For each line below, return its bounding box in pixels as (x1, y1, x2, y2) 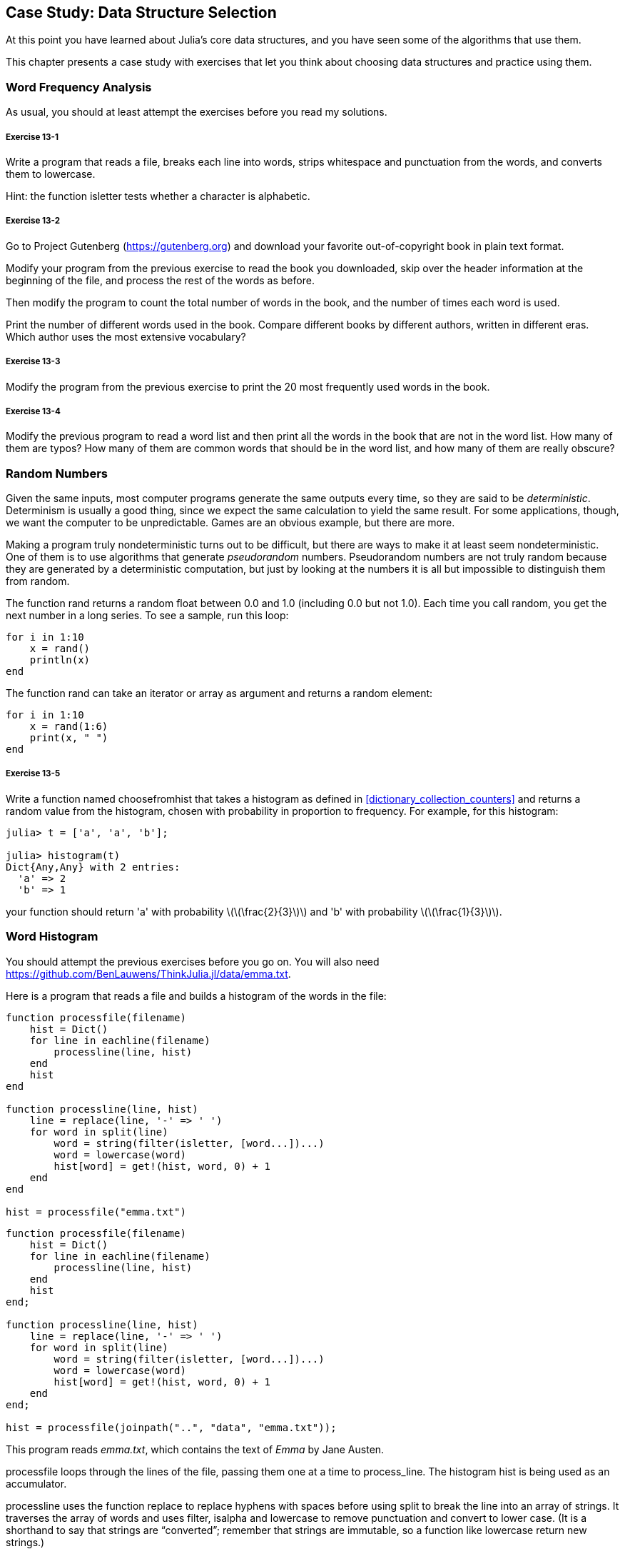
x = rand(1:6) (29, 721, 108, 733)
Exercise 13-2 (6, 216, 61, 226)
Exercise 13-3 (6, 356, 61, 367)
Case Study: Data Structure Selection (6, 4, 277, 21)
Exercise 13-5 (6, 768, 61, 779)
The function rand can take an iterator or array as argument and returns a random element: (6, 687, 433, 700)
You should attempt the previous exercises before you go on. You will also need (6, 955, 380, 968)
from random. (6, 575, 70, 588)
